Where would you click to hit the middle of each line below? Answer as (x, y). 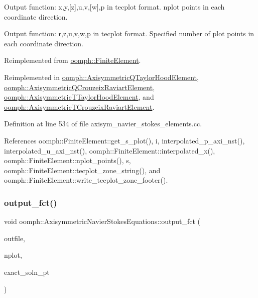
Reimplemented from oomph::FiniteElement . (73, 60)
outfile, (15, 238)
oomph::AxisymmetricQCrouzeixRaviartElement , (80, 87)
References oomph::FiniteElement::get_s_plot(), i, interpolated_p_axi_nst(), (124, 140)
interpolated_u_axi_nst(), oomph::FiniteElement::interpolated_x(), (110, 150)
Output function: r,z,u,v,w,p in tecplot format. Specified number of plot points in (129, 33)
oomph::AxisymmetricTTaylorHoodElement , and (79, 97)
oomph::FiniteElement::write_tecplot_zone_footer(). (86, 180)
